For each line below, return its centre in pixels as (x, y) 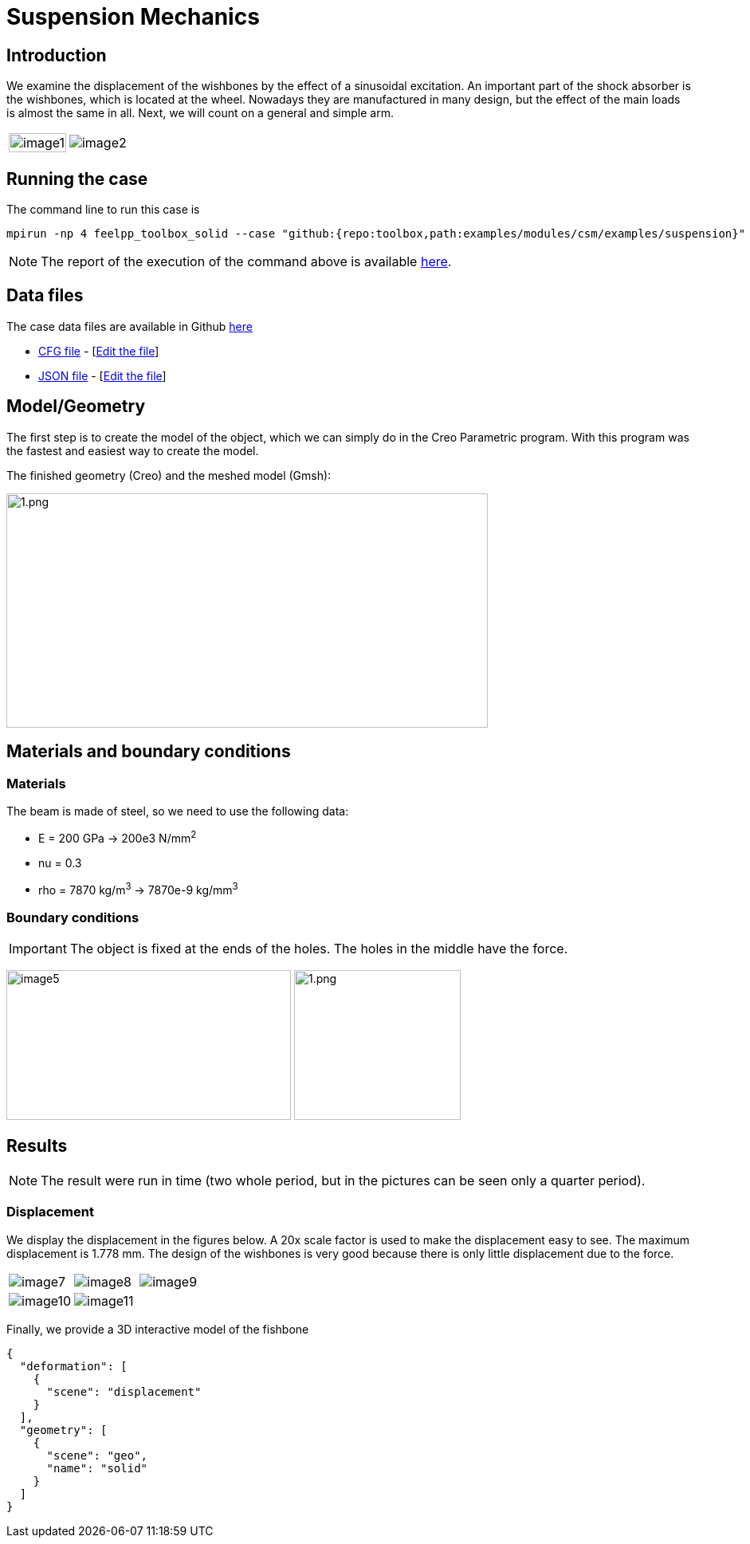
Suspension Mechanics (133, 17)
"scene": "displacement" (124, 1391)
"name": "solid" (97, 1468)
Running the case (77, 179)
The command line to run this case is (103, 210)
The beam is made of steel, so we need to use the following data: (178, 811)
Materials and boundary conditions (149, 752)
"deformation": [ (73, 1366)
